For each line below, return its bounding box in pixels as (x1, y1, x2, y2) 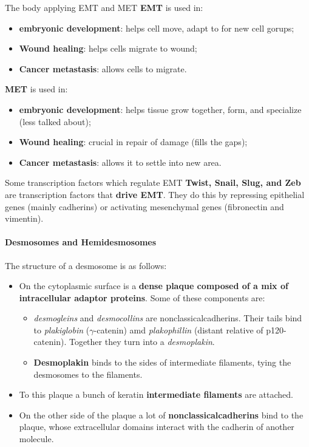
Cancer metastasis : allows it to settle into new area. (19, 155, 222, 168)
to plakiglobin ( (33, 323, 90, 336)
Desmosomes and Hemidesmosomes (5, 236, 157, 248)
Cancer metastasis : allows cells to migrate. (19, 62, 187, 75)
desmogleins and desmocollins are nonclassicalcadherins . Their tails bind (33, 312, 302, 324)
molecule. (19, 432, 54, 445)
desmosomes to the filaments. (33, 367, 143, 380)
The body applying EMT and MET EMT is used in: (5, 1, 203, 13)
